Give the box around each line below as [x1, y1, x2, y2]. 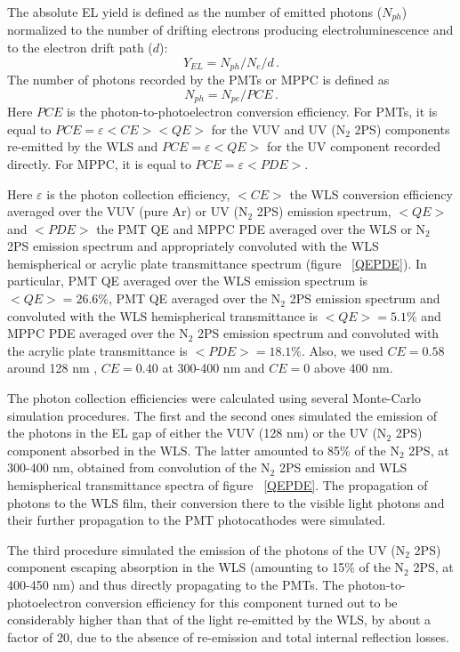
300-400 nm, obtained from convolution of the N [7, 458, 270, 477]
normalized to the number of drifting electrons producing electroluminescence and [7, 20, 454, 39]
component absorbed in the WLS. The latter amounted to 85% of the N [7, 440, 399, 459]
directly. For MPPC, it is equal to [7, 154, 191, 173]
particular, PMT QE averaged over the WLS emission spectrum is [7, 271, 368, 290]
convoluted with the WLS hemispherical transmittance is [7, 306, 318, 325]
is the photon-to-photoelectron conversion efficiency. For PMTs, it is [67, 102, 438, 121]
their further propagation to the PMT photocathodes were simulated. [7, 511, 386, 529]
